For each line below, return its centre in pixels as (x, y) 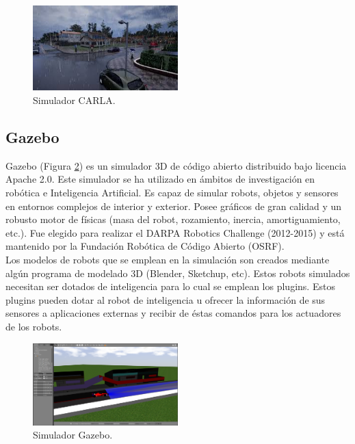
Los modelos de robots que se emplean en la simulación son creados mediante (168, 259)
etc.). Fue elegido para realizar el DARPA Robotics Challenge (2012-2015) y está (175, 232)
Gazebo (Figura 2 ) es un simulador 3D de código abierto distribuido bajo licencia (176, 165)
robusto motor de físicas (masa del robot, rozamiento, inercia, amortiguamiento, (173, 219)
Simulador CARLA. (74, 100)
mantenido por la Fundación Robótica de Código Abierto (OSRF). (145, 246)
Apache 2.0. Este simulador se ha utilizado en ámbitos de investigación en (160, 179)
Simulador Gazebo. (73, 435)
